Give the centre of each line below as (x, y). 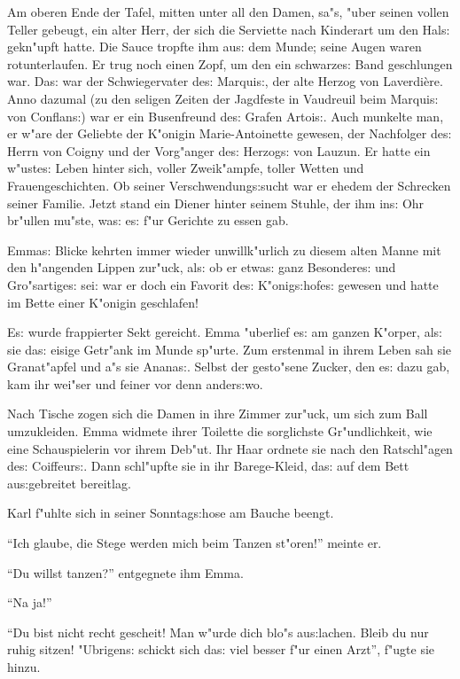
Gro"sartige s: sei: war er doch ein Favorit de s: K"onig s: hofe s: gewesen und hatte (223, 284)
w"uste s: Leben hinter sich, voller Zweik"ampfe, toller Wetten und (186, 168)
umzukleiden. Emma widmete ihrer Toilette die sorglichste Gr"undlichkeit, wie (220, 431)
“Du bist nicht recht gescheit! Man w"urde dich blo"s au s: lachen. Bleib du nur (218, 632)
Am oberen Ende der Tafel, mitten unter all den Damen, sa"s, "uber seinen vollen (228, 12)
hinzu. (24, 667)
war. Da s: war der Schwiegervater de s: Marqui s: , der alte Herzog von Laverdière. (225, 81)
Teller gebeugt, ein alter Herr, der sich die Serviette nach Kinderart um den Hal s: (229, 29)
